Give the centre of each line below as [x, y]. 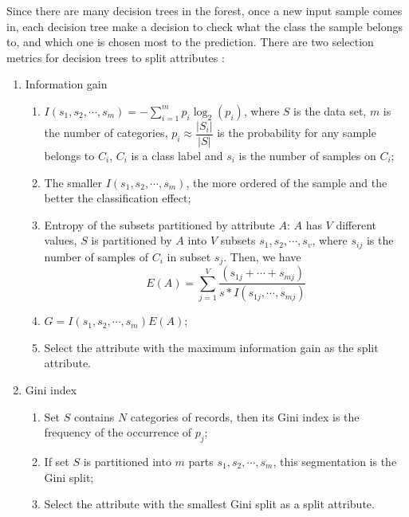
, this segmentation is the [335, 461]
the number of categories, [106, 133]
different [356, 224]
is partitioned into [127, 461]
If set [57, 461]
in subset [189, 256]
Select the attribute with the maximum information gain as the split [211, 347]
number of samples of [96, 256]
